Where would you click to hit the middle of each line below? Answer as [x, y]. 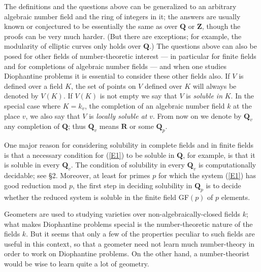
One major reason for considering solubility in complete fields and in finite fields [129, 145]
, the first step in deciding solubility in [133, 185]
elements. [236, 197]
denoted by [21, 96]
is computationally [227, 165]
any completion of [32, 126]
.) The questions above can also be [203, 46]
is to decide [223, 185]
